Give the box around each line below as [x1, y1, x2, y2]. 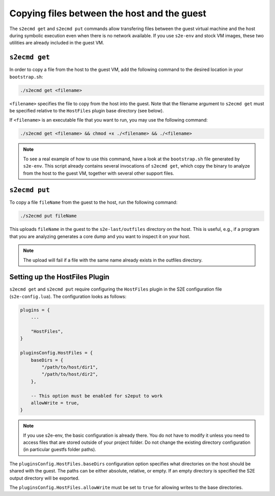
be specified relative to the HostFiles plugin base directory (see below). [9, 107, 164, 113]
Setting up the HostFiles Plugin [9, 273, 109, 281]
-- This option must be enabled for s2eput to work [31, 393, 163, 398]
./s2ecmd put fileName [20, 213, 77, 219]
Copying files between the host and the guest [9, 8, 206, 19]
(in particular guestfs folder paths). [23, 446, 96, 453]
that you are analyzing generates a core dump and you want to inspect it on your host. [9, 233, 190, 240]
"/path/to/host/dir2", [41, 371, 99, 377]
